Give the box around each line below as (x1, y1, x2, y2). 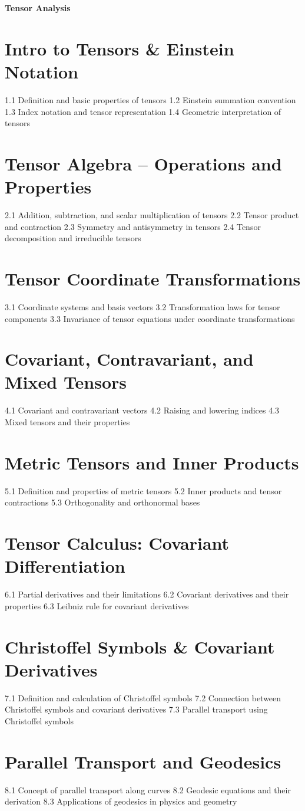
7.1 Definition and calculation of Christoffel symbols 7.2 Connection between (5, 691, 281, 704)
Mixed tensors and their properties (5, 416, 130, 428)
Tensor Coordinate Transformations (5, 266, 301, 290)
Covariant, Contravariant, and (5, 347, 254, 371)
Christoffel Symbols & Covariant (5, 634, 275, 658)
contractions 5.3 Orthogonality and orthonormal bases (5, 496, 200, 508)
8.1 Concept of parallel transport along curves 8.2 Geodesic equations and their (5, 783, 291, 796)
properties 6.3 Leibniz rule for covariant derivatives (5, 599, 189, 612)
